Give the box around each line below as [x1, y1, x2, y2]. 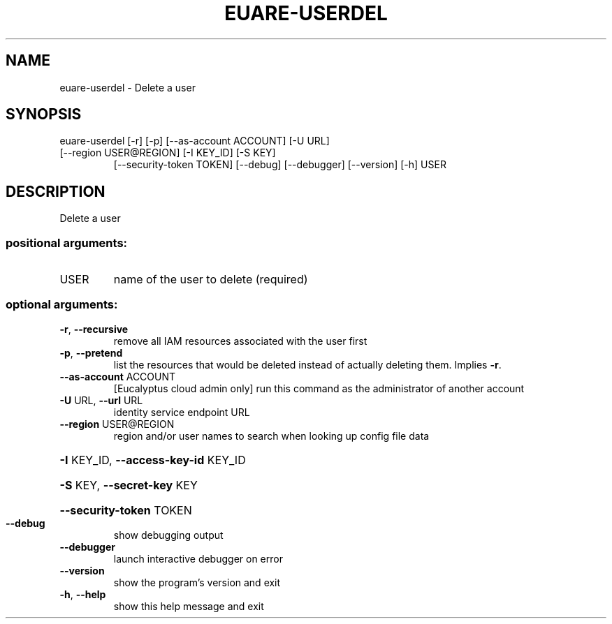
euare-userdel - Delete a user [59, 81, 196, 94]
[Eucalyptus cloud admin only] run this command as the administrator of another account [113, 382, 525, 394]
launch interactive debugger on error [113, 552, 283, 565]
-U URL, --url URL [59, 394, 143, 406]
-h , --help [59, 588, 106, 600]
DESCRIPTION [6, 182, 105, 200]
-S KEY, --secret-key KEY [59, 477, 198, 492]
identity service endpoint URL [113, 406, 250, 418]
